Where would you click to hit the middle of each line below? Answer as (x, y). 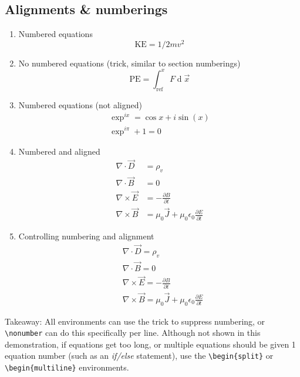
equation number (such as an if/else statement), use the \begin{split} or (139, 356)
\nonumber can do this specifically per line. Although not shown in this (133, 333)
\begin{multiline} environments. (67, 367)
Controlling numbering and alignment (86, 236)
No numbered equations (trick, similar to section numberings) (129, 63)
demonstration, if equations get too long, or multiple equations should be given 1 (150, 344)
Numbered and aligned (59, 151)
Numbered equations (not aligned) (80, 104)
